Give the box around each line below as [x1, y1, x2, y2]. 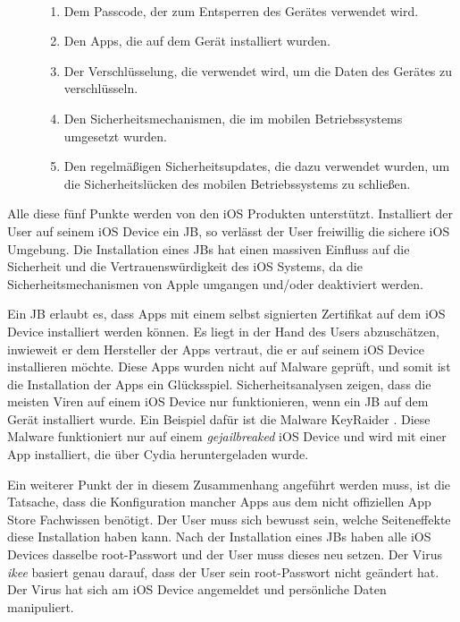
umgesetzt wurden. [63, 126, 168, 145]
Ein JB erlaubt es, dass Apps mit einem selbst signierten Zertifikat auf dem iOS [7, 304, 446, 323]
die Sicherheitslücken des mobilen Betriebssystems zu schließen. [63, 174, 411, 192]
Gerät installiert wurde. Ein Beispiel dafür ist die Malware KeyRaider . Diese [7, 409, 431, 428]
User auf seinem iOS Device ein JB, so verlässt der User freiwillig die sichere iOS [7, 221, 450, 240]
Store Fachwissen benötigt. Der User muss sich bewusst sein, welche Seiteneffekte [7, 509, 451, 528]
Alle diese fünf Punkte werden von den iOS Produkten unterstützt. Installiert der [7, 204, 454, 223]
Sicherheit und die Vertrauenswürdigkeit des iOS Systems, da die [7, 257, 363, 276]
